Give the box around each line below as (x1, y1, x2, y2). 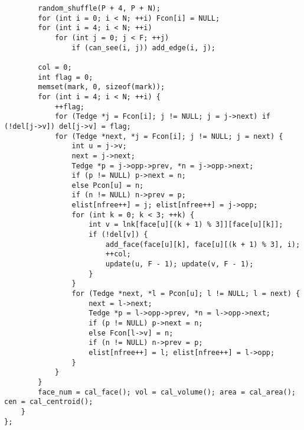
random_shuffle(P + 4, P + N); (38, 4, 161, 12)
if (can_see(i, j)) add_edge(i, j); (71, 43, 215, 52)
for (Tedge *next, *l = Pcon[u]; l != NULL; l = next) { (71, 289, 300, 298)
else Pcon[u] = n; (71, 181, 144, 190)
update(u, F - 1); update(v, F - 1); (105, 260, 254, 269)
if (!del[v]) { (89, 230, 148, 239)
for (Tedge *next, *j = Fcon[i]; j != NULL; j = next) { (54, 132, 283, 141)
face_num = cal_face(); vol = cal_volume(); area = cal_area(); (38, 387, 296, 396)
